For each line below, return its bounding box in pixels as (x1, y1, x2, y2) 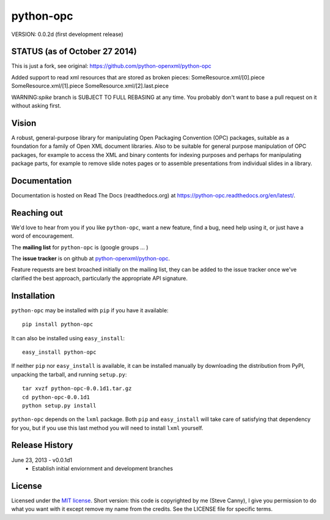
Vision (11, 118, 37, 128)
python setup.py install (22, 402, 97, 409)
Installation (11, 290, 55, 301)
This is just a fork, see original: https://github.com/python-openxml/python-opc (11, 62, 212, 70)
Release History (11, 440, 73, 450)
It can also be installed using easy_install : (11, 334, 125, 342)
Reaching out (11, 208, 64, 218)
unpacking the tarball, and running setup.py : (11, 370, 127, 378)
